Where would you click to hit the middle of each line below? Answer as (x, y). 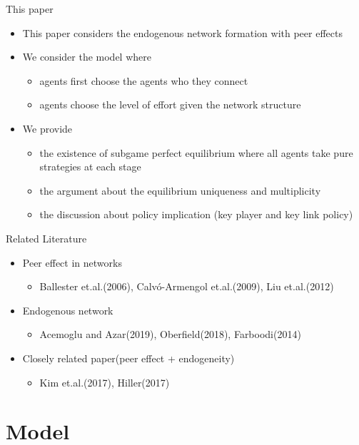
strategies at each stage (90, 167)
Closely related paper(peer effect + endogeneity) (128, 358)
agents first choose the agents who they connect (144, 80)
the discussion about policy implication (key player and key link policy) (196, 214)
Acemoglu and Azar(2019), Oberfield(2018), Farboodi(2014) (170, 334)
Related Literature (46, 238)
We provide (47, 128)
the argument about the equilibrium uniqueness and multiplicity (180, 190)
